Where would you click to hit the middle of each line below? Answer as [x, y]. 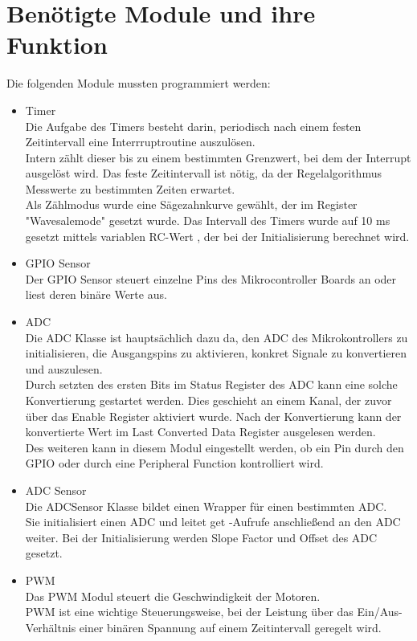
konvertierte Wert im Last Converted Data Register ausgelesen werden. [200, 432]
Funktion [57, 45]
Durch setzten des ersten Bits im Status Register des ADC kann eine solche [211, 384]
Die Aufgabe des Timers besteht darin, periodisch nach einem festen [193, 126]
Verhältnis [51, 627]
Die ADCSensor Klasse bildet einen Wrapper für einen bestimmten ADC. [206, 506]
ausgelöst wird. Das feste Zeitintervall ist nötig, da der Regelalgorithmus [203, 173]
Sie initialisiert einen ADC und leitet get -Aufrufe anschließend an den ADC [213, 522]
